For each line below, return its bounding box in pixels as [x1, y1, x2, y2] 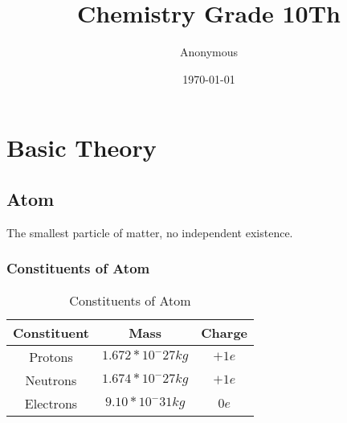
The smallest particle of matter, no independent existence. [6, 224, 293, 240]
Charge [201, 322, 248, 342]
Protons [29, 347, 73, 366]
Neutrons [25, 370, 77, 389]
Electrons [24, 393, 78, 413]
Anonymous [179, 43, 239, 60]
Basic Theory [6, 131, 157, 164]
